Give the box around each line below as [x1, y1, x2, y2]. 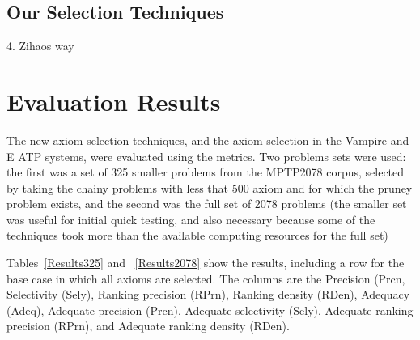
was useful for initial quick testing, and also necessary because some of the [6, 210, 375, 227]
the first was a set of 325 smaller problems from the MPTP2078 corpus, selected [6, 164, 405, 181]
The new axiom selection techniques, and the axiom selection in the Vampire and [6, 131, 409, 148]
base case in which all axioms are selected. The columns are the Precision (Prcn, [6, 270, 405, 287]
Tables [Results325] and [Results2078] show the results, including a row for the [6, 254, 405, 271]
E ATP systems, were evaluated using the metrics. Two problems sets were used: [6, 147, 406, 164]
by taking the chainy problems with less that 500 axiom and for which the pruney [6, 179, 413, 196]
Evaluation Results [6, 84, 221, 117]
